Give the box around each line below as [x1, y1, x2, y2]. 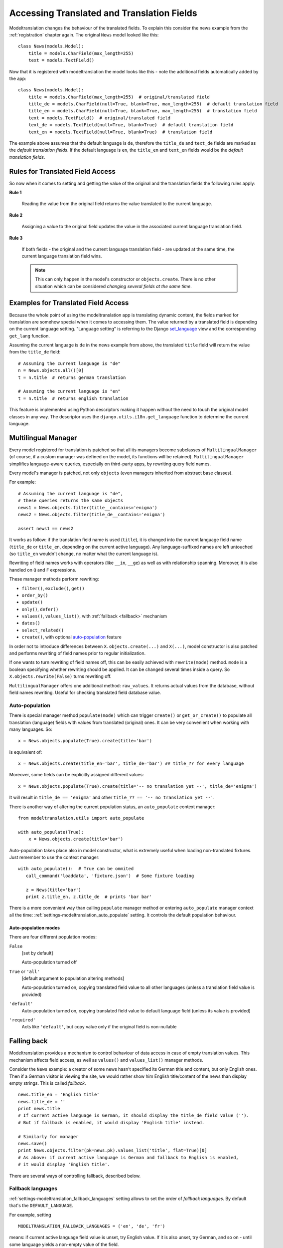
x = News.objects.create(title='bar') [28, 836, 124, 842]
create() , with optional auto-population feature [21, 634, 122, 640]
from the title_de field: [9, 349, 61, 355]
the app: [9, 75, 26, 81]
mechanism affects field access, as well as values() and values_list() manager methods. [9, 1057, 204, 1063]
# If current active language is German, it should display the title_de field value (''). [18, 1113, 249, 1118]
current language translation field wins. [21, 253, 102, 259]
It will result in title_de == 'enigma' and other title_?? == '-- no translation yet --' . [9, 794, 215, 801]
